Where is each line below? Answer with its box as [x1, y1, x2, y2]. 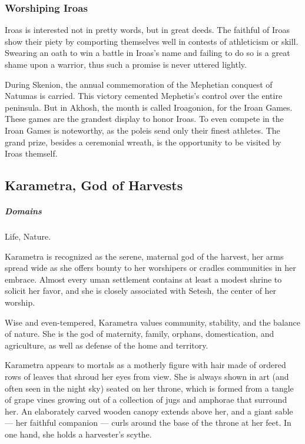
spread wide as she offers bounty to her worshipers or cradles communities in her [5, 261, 296, 274]
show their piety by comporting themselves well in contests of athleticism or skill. [5, 35, 299, 47]
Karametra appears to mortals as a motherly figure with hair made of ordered [5, 359, 286, 371]
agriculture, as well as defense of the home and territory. [5, 339, 208, 351]
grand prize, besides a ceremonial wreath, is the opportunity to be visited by [5, 135, 281, 148]
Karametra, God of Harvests [5, 176, 183, 194]
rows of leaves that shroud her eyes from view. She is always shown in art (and [5, 370, 289, 383]
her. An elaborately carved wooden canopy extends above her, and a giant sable [5, 405, 293, 417]
